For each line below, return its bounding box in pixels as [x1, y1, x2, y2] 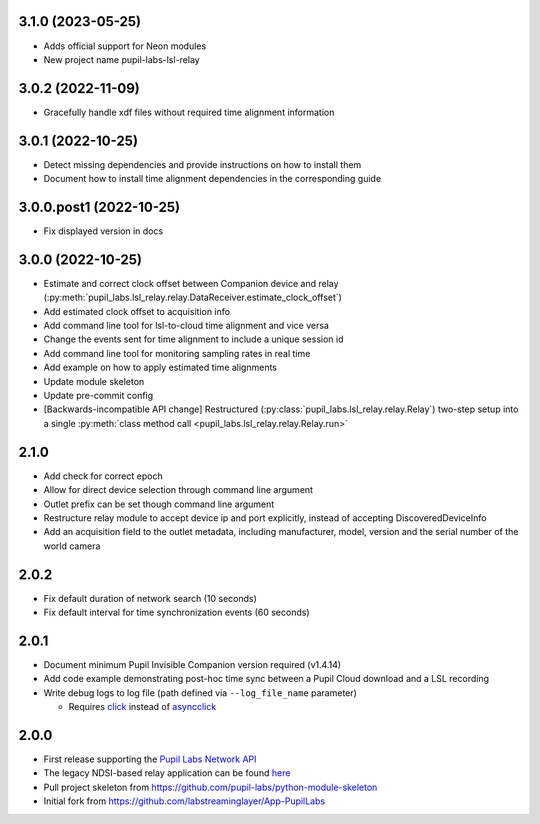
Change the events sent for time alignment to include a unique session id [43, 333, 344, 345]
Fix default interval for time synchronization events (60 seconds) [43, 606, 310, 618]
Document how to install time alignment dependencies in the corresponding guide [43, 173, 382, 185]
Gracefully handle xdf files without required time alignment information [43, 106, 335, 118]
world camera [43, 540, 101, 552]
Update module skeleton [43, 375, 145, 387]
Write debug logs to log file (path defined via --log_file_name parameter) [43, 686, 357, 699]
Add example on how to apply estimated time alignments [43, 361, 278, 374]
